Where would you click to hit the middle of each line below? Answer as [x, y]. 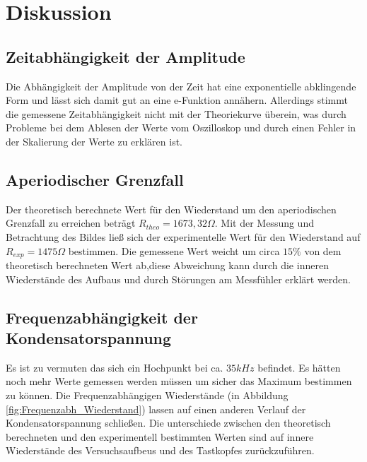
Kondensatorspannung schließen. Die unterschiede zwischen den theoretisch [168, 423]
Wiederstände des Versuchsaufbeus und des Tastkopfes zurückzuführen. [160, 450]
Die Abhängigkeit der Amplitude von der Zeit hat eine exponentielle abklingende [181, 86]
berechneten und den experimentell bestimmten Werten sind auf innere [160, 436]
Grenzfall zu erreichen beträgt [71, 223]
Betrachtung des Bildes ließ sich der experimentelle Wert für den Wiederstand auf [183, 236]
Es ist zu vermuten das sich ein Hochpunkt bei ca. [115, 367]
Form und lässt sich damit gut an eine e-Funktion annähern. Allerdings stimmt [177, 100]
